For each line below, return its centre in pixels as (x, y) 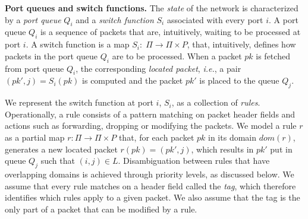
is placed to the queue (239, 80)
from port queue (34, 68)
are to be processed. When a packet (177, 55)
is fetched (273, 55)
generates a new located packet (61, 149)
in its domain (232, 137)
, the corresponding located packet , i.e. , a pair (158, 68)
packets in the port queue (51, 55)
